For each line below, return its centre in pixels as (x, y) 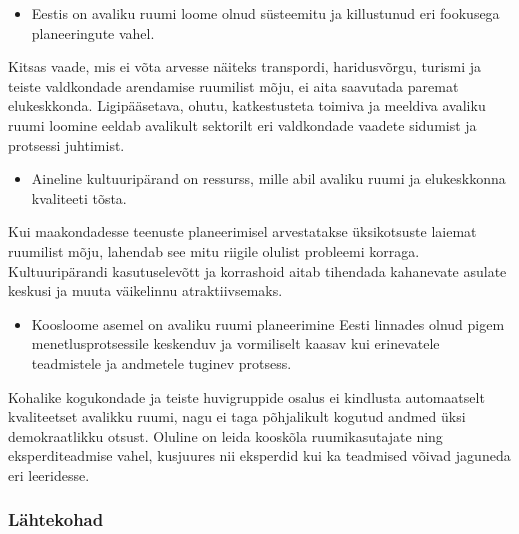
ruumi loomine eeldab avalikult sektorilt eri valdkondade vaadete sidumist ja (242, 124)
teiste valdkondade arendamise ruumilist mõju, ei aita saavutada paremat (233, 85)
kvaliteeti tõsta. (79, 197)
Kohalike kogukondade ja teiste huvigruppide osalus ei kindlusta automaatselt (246, 396)
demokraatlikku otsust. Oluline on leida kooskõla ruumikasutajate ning (225, 435)
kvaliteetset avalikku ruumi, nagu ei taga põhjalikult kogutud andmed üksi (237, 416)
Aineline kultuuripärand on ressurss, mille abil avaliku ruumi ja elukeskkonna (268, 178)
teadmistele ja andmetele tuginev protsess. (161, 362)
